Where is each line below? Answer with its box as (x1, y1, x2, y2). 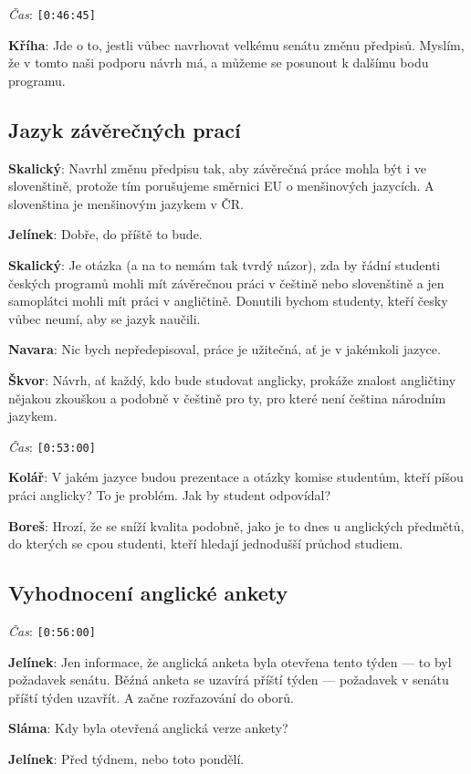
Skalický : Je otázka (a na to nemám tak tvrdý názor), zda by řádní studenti (8, 256, 441, 275)
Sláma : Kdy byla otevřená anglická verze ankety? (8, 718, 288, 737)
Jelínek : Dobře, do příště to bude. (8, 225, 203, 244)
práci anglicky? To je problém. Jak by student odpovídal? (8, 486, 331, 505)
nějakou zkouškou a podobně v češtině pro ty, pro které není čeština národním (8, 388, 446, 407)
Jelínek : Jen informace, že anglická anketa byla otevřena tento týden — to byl (8, 652, 452, 671)
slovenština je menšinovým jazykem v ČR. (8, 193, 244, 213)
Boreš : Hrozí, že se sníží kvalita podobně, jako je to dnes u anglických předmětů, (8, 516, 465, 535)
